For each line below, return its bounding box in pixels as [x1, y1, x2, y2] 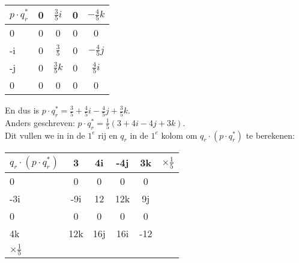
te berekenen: [246, 128, 295, 141]
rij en [98, 128, 118, 141]
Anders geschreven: [5, 116, 75, 128]
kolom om [161, 128, 198, 141]
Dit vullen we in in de [5, 128, 85, 141]
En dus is [5, 104, 40, 116]
